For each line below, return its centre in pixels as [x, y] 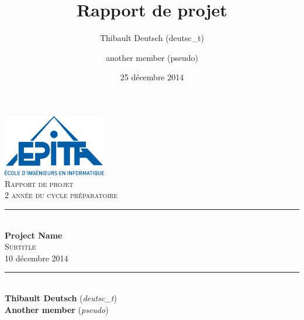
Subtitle [20, 246]
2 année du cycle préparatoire [61, 195]
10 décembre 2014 [37, 258]
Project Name [34, 235]
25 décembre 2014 [152, 77]
